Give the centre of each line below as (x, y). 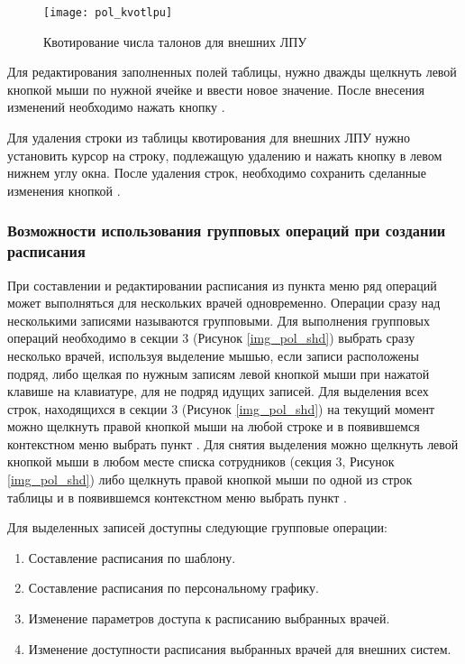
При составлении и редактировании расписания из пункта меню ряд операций (222, 285)
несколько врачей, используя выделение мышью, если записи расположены (213, 355)
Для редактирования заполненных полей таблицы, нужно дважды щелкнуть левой (232, 72)
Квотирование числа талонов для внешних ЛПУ (175, 41)
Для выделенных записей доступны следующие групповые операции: (197, 527)
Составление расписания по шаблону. (132, 557)
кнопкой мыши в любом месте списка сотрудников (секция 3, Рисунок (201, 461)
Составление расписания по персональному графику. (173, 588)
